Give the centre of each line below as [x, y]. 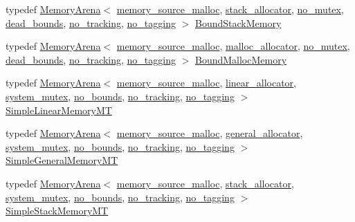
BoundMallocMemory [241, 59]
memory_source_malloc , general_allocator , [210, 133]
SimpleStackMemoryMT [57, 211]
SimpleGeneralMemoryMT [62, 160]
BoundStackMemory [238, 22]
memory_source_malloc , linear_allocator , [206, 83]
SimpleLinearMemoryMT [59, 110]
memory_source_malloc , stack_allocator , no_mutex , [230, 9]
